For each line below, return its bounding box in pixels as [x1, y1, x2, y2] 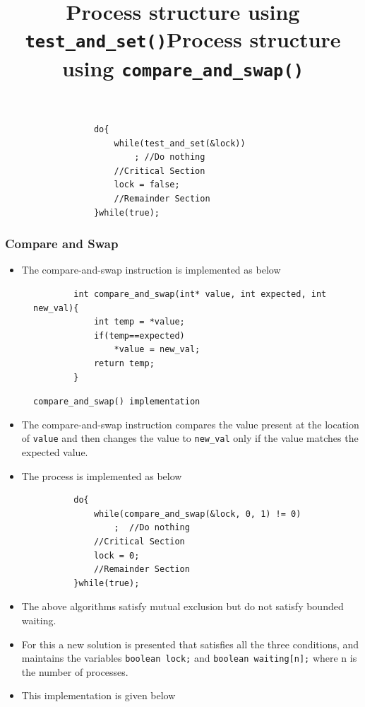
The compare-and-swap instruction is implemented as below [21, 262, 281, 277]
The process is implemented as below [21, 468, 182, 483]
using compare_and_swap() [61, 53, 304, 82]
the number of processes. [21, 664, 128, 679]
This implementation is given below [21, 688, 176, 703]
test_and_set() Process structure [25, 25, 341, 54]
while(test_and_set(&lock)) [114, 138, 246, 148]
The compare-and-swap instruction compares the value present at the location [21, 416, 359, 431]
